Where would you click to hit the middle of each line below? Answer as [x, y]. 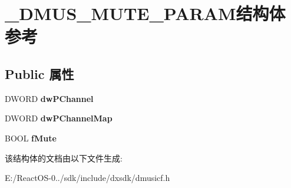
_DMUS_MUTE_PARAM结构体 [145, 13]
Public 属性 [39, 73]
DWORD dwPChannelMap [59, 118]
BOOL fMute [31, 138]
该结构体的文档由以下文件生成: [64, 158]
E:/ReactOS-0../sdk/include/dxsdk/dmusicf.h [87, 178]
